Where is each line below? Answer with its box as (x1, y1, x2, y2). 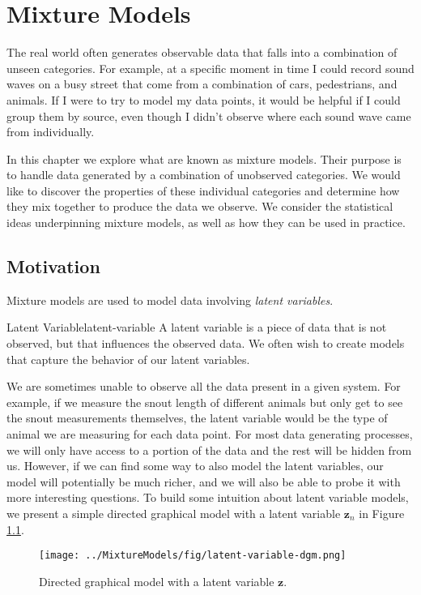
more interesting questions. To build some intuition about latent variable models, (6, 489, 409, 506)
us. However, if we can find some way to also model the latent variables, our (6, 457, 384, 474)
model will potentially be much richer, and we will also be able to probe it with (6, 473, 401, 490)
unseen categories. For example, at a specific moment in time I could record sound (6, 59, 415, 76)
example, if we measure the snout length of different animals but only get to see (6, 393, 403, 410)
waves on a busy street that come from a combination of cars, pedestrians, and (6, 75, 398, 92)
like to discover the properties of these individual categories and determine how (6, 182, 400, 199)
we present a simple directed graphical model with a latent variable (6, 504, 341, 521)
